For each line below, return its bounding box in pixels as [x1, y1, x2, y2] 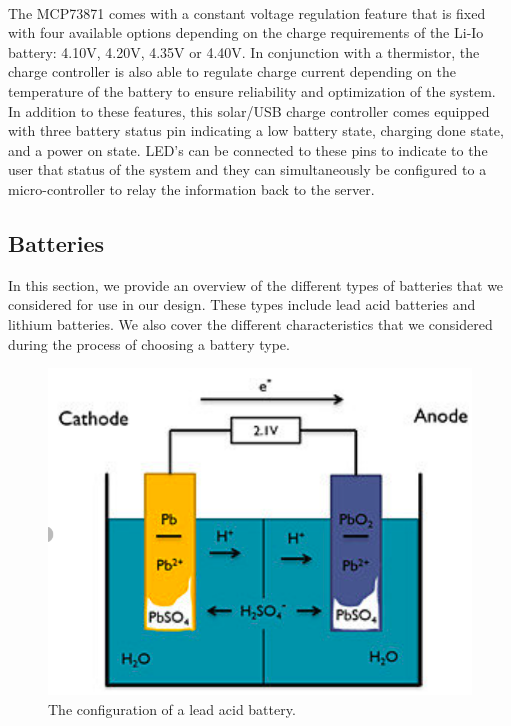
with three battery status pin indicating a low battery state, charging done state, [8, 120, 504, 141]
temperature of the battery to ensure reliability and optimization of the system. [8, 80, 496, 101]
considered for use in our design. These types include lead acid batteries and [8, 294, 476, 315]
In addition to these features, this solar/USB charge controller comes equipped [8, 100, 490, 121]
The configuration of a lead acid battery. [48, 698, 296, 719]
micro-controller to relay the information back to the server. [8, 178, 375, 199]
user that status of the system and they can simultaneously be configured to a [8, 159, 487, 180]
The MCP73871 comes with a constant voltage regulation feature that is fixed [8, 2, 486, 23]
